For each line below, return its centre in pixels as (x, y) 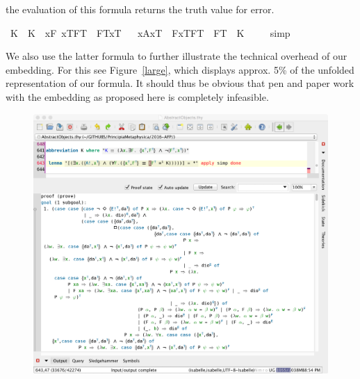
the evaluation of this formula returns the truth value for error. (140, 9)
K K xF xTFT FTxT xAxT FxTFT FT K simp (150, 32)
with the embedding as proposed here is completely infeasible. (137, 96)
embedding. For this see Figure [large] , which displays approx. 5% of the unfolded (180, 69)
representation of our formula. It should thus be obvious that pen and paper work (180, 83)
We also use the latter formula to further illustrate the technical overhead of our (177, 56)
